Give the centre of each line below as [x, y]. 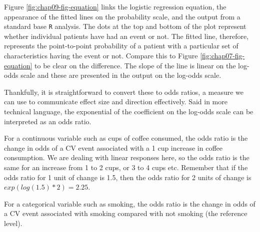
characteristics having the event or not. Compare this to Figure [101, 56]
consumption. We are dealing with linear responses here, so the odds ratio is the [127, 157]
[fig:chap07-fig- [222, 56]
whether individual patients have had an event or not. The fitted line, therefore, [126, 36]
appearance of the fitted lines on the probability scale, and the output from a [122, 16]
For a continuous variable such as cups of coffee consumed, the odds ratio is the [126, 138]
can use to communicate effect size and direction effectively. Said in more [116, 102]
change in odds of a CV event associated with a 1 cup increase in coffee [113, 147]
